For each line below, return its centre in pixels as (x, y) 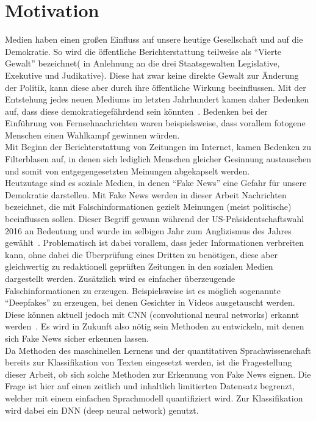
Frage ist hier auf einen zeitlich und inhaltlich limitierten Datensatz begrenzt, (150, 386)
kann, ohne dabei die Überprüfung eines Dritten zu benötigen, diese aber (142, 254)
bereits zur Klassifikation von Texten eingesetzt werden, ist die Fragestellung (149, 362)
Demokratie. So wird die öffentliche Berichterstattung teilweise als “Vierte (143, 51)
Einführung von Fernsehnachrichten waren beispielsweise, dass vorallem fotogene (155, 123)
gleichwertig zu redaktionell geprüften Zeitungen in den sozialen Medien (139, 266)
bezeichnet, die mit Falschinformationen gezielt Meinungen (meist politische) (148, 207)
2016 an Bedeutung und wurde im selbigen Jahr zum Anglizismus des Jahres (148, 230)
